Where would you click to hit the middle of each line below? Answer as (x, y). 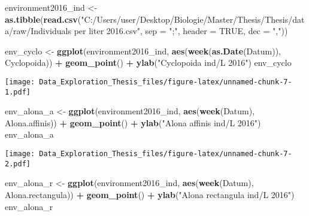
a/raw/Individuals (38, 31)
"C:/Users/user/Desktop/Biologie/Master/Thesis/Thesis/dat (193, 19)
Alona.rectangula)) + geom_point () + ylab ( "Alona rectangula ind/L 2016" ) (150, 194)
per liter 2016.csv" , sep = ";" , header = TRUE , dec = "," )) (181, 31)
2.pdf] (18, 164)
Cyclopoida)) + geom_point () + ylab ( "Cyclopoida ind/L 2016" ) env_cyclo (148, 63)
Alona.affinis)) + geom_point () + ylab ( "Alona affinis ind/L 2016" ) (133, 122)
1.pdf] (18, 92)
